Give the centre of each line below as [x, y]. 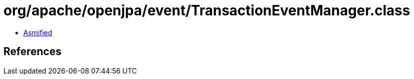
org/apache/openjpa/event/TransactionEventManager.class [207, 10]
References [33, 52]
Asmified [38, 32]
